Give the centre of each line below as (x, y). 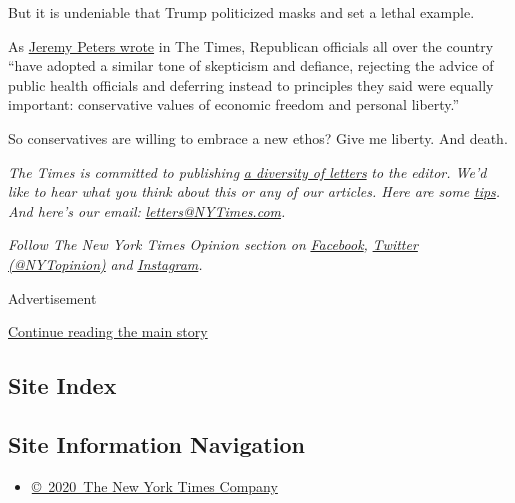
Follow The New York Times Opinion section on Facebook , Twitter (213, 244)
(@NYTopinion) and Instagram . (105, 263)
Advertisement (52, 297)
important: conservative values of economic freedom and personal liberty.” (234, 104)
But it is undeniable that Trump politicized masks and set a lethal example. (241, 12)
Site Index (62, 385)
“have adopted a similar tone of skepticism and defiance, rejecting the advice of (251, 65)
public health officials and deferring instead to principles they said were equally (251, 84)
